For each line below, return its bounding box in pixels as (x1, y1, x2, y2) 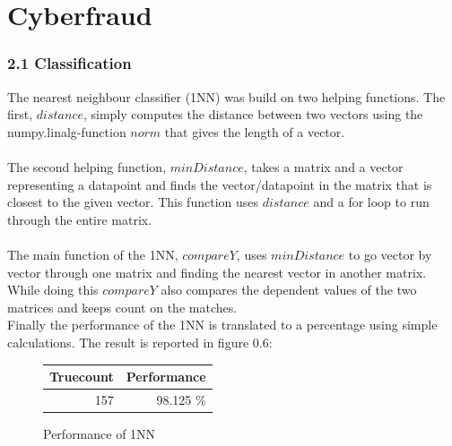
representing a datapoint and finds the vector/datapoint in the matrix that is (7, 175, 432, 193)
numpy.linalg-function (7, 122, 126, 141)
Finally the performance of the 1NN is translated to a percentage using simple (7, 315, 438, 334)
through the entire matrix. (7, 210, 152, 228)
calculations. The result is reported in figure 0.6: (7, 332, 273, 351)
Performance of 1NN (43, 424, 156, 442)
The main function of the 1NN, (7, 244, 178, 263)
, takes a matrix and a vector (243, 157, 404, 176)
